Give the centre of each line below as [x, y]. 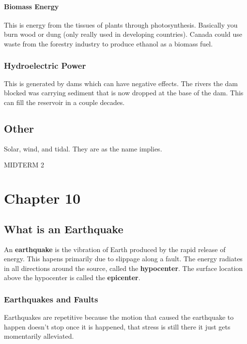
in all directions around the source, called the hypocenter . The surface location [123, 268]
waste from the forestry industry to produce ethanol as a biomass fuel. [108, 43]
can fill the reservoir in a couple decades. [64, 102]
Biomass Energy [31, 6]
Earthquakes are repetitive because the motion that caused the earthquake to [119, 317]
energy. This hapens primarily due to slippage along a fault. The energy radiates [123, 259]
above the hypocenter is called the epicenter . [72, 277]
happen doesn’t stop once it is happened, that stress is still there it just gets [117, 326]
